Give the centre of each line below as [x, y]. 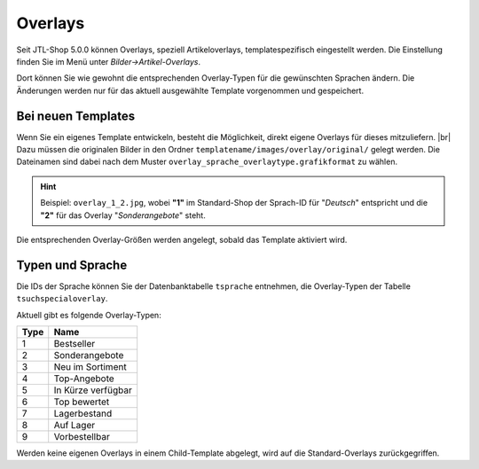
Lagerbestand [83, 414]
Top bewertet [82, 402]
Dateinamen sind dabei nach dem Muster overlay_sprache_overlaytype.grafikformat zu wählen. [207, 162]
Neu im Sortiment [90, 367]
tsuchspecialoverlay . [62, 299]
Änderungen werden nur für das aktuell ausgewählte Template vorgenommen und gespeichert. [190, 90]
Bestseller [75, 344]
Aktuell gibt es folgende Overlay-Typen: [89, 315]
